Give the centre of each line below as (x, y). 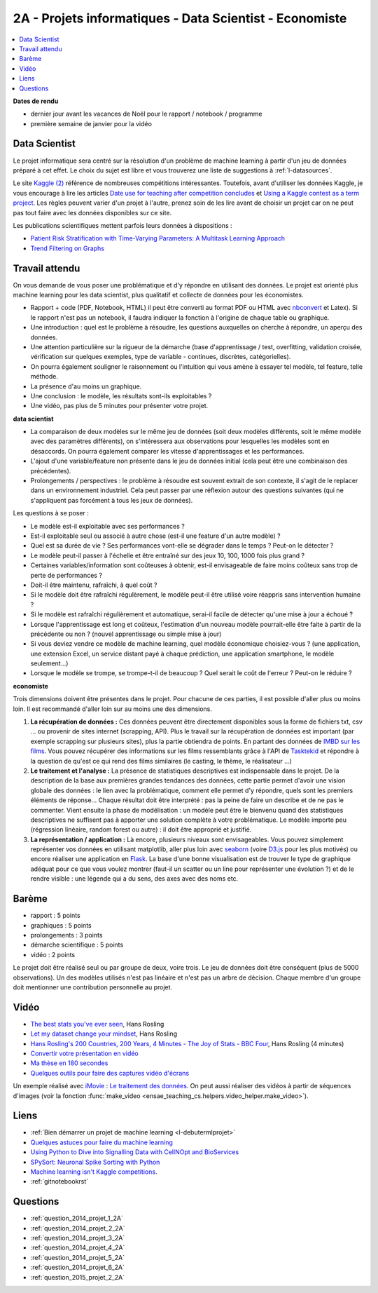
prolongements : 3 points (66, 935)
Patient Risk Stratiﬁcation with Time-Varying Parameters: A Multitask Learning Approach (158, 238)
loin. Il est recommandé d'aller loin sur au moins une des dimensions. (113, 709)
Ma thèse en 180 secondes (69, 1063)
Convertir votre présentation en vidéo (85, 1053)
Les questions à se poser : (51, 513)
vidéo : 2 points (53, 954)
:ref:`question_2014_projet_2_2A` (78, 1228)
